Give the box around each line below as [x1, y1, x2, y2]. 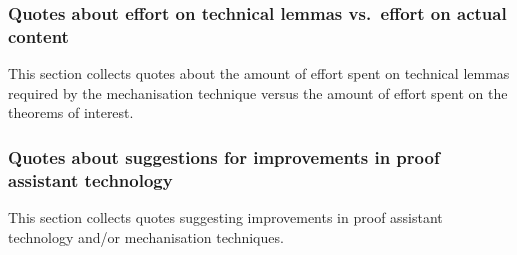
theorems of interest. [8, 102, 134, 123]
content [8, 23, 69, 48]
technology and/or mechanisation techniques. [8, 226, 284, 247]
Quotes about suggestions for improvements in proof [8, 144, 440, 169]
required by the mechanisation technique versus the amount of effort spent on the [8, 82, 508, 103]
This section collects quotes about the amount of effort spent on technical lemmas [8, 63, 510, 84]
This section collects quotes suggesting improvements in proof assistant [8, 207, 443, 228]
